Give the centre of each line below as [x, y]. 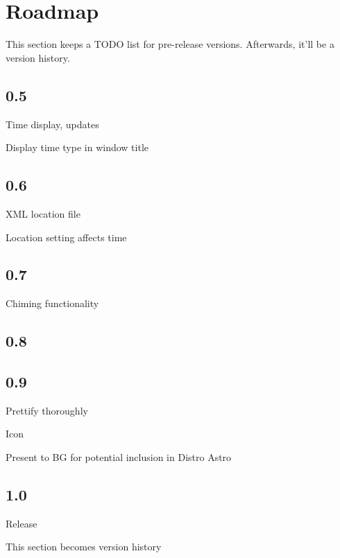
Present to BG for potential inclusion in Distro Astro [119, 457]
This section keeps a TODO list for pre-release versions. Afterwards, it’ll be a [170, 44]
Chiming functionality [52, 303]
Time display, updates [52, 124]
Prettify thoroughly [47, 410]
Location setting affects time [66, 237]
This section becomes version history [84, 547]
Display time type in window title [77, 147]
